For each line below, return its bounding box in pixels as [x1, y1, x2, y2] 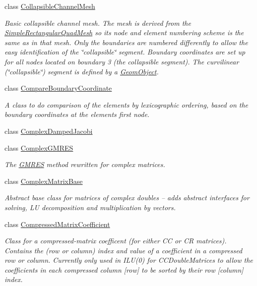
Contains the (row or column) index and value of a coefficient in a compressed [4, 245, 243, 255]
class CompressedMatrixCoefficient [4, 219, 110, 229]
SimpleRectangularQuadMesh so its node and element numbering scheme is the [4, 27, 244, 38]
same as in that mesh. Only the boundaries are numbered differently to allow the [4, 37, 248, 47]
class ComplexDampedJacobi [4, 125, 93, 136]
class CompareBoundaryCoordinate [4, 83, 112, 93]
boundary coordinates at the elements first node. [4, 109, 150, 119]
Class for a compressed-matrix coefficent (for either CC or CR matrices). [4, 235, 227, 246]
